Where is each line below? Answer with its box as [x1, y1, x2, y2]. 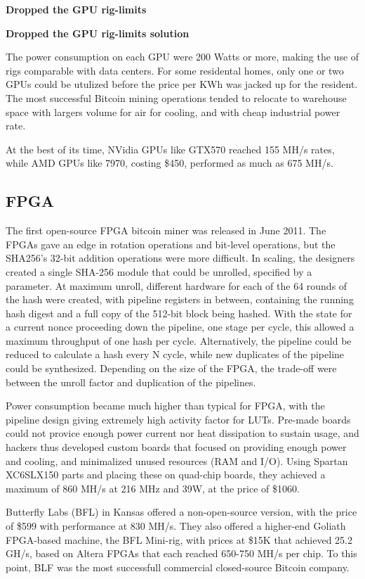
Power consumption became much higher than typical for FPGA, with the [6, 398, 325, 413]
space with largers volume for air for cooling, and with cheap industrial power [6, 104, 340, 119]
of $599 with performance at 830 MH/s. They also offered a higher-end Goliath [6, 518, 346, 533]
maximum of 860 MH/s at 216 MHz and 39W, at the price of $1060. [6, 481, 300, 495]
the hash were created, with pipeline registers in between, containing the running [6, 292, 354, 307]
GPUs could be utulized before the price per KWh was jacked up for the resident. [6, 77, 358, 91]
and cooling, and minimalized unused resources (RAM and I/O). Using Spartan [6, 453, 348, 468]
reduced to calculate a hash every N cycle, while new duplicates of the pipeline [6, 347, 345, 362]
